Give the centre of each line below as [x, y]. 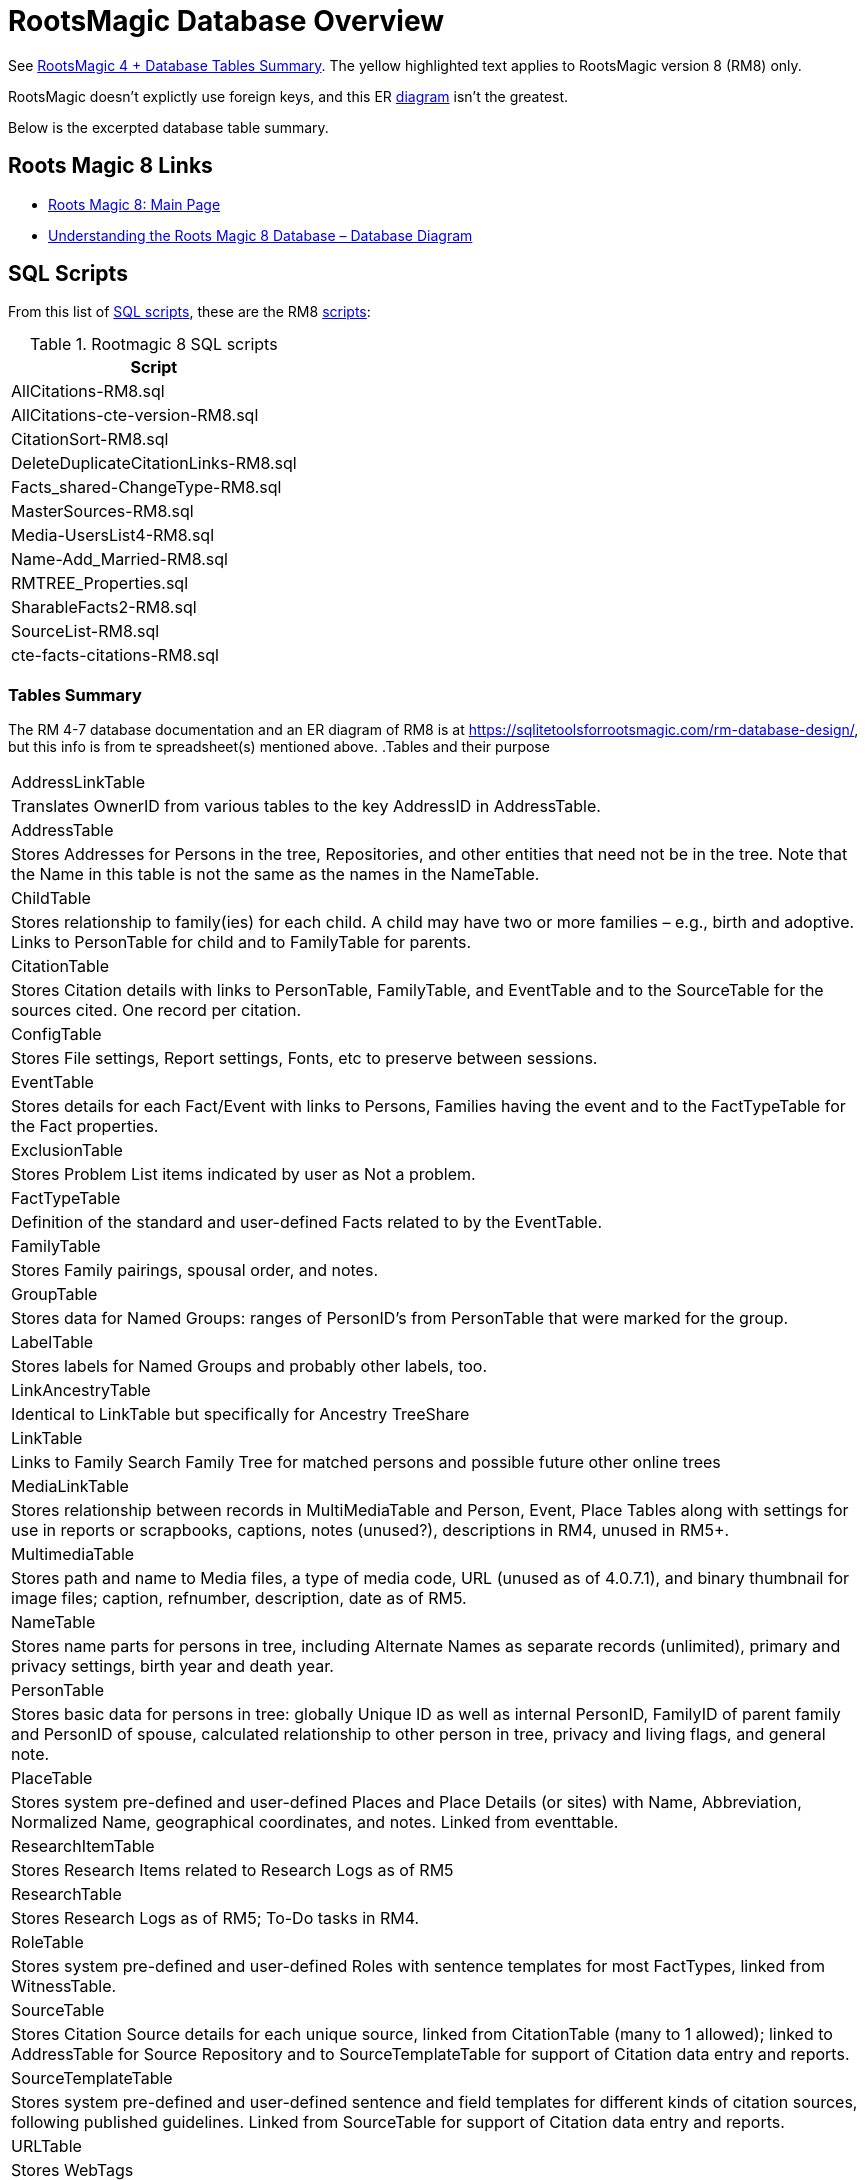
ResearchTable [66, 1894]
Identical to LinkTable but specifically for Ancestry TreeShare [240, 1414]
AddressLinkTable [78, 782]
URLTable [46, 2146]
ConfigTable [56, 1034]
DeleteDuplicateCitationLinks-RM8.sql [154, 463]
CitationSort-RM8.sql [90, 439]
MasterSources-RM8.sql [102, 511]
